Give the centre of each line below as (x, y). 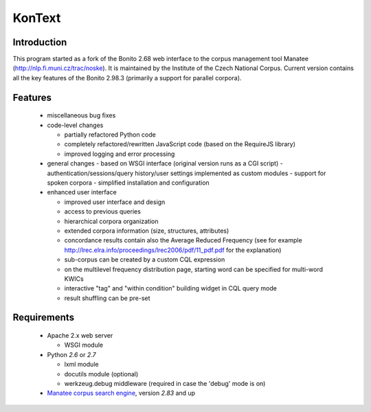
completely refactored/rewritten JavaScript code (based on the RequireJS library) (180, 144)
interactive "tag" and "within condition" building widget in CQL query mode (171, 288)
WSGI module (83, 345)
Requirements (44, 318)
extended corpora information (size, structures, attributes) (147, 231)
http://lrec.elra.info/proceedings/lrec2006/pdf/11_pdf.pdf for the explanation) (173, 250)
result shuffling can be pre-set (107, 298)
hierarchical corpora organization (111, 221)
